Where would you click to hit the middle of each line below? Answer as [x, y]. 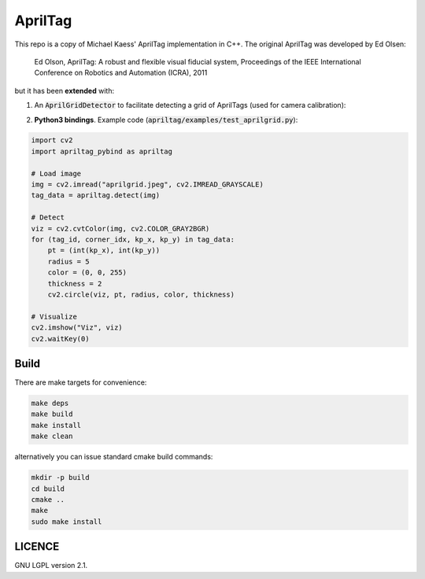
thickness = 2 [75, 284]
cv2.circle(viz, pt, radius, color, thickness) [141, 294]
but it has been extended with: [64, 90]
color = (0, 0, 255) [87, 273]
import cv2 [52, 140]
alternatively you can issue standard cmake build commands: [114, 457]
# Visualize [54, 316]
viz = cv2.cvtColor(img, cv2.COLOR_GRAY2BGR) [120, 229]
